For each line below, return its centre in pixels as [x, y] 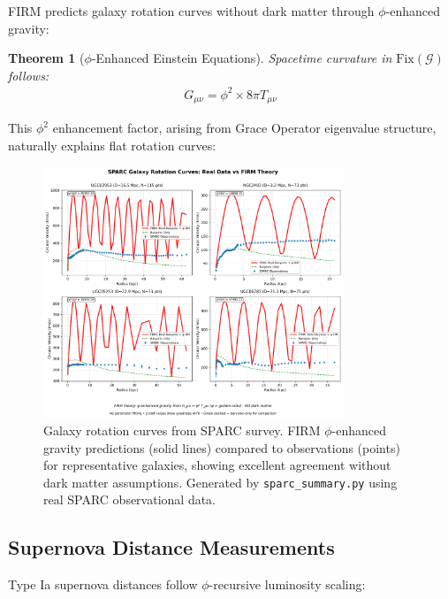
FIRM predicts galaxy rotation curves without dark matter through [191, 11]
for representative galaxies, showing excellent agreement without [217, 465]
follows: [29, 75]
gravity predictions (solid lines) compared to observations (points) [222, 447]
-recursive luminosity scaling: [287, 584]
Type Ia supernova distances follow [103, 584]
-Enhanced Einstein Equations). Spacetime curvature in [242, 58]
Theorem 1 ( [46, 58]
